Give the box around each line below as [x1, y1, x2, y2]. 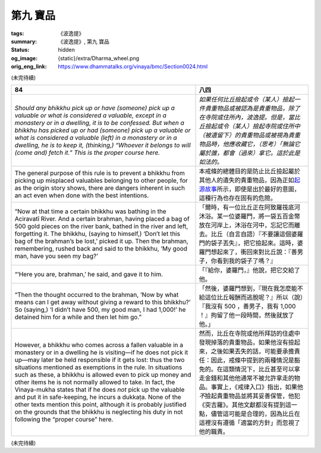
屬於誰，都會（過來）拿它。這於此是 [199, 149, 300, 157]
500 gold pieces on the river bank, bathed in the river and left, [14, 222, 188, 230]
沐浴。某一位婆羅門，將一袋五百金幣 [199, 212, 300, 220]
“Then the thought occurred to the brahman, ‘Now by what [14, 290, 179, 299]
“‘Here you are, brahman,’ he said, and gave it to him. [14, 270, 163, 278]
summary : [11, 38, 37, 45]
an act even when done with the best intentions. [14, 191, 149, 199]
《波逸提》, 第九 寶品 [58, 38, 109, 45]
